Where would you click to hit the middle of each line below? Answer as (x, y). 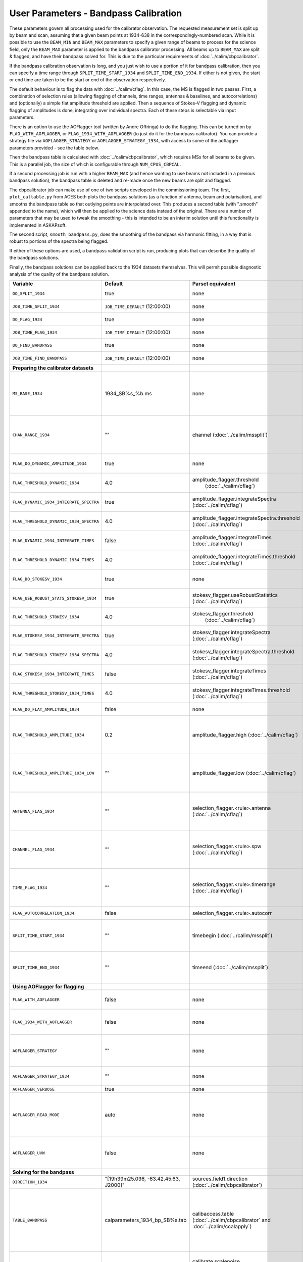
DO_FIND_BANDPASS (32, 345)
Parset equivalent (214, 284)
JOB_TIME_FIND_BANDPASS (40, 358)
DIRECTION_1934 (30, 1182)
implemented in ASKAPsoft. (38, 225)
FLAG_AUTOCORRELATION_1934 (43, 913)
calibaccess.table (213, 1214)
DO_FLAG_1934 (27, 319)
